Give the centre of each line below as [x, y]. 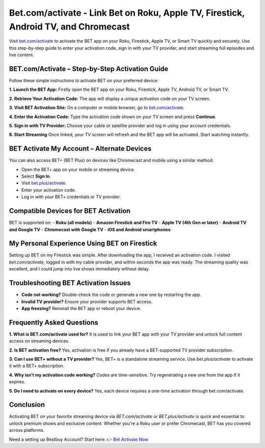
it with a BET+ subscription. [37, 366]
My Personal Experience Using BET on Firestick [83, 244]
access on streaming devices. [39, 341]
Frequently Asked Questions [54, 322]
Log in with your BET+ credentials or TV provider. [71, 197]
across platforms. [27, 430]
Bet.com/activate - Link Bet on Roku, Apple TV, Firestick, [127, 13]
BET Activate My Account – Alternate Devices [80, 149]
